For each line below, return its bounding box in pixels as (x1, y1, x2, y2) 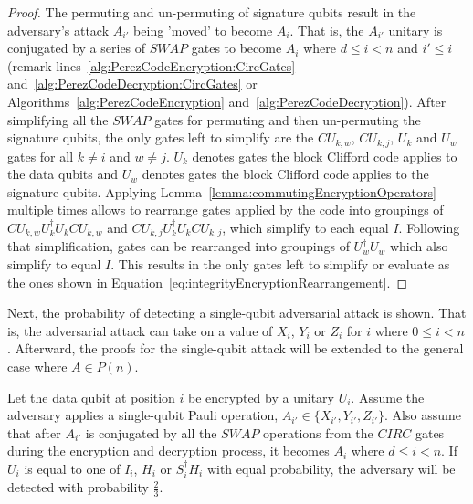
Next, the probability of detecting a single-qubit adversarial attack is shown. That (7, 303, 467, 322)
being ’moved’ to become (133, 20, 273, 39)
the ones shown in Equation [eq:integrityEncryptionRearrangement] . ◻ (7, 272, 408, 291)
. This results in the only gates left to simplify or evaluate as (110, 255, 450, 274)
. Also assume (384, 405, 461, 425)
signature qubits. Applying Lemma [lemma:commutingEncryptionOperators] (7, 182, 436, 201)
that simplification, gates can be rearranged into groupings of (7, 236, 350, 256)
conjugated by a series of (7, 38, 146, 58)
